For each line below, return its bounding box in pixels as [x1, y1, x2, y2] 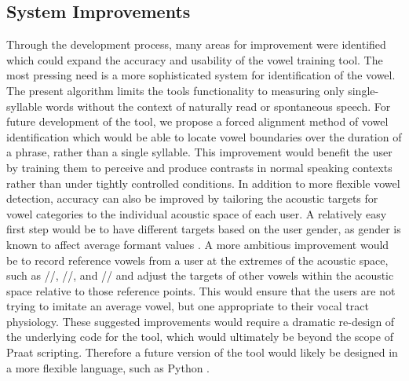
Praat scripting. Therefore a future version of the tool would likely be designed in [6, 344, 398, 361]
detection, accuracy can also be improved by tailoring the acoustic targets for [6, 190, 378, 207]
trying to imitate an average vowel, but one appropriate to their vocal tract [6, 298, 369, 314]
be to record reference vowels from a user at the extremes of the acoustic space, [6, 251, 389, 268]
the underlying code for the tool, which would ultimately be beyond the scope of [6, 328, 393, 345]
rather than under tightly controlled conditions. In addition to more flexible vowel [6, 174, 400, 191]
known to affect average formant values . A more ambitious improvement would [6, 236, 389, 252]
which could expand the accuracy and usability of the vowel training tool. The [6, 51, 383, 68]
